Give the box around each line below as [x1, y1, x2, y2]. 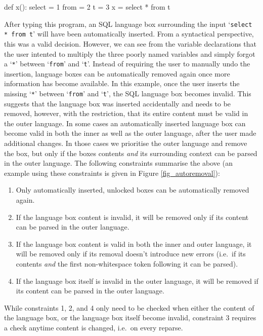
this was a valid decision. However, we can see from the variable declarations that [4, 38, 257, 49]
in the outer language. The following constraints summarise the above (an [4, 158, 233, 168]
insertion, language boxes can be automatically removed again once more [4, 68, 230, 79]
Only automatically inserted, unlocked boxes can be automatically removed [16, 184, 249, 195]
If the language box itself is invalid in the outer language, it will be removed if [16, 275, 258, 286]
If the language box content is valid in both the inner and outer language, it [16, 238, 252, 249]
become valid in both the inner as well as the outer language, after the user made [4, 128, 256, 138]
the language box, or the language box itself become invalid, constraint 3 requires [4, 312, 256, 323]
